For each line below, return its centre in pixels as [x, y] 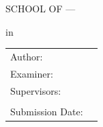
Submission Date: [47, 111]
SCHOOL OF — [41, 8]
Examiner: [32, 73]
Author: [27, 56]
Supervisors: [36, 90]
